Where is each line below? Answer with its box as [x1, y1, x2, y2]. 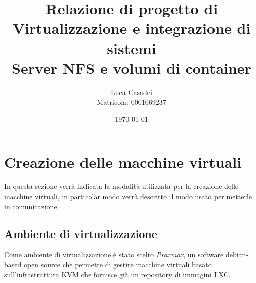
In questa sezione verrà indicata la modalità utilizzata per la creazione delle [4, 181, 239, 192]
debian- [225, 249, 249, 260]
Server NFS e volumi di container [12, 57, 251, 78]
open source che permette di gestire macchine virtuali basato [23, 259, 212, 269]
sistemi [107, 37, 156, 58]
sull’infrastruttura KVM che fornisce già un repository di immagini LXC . [4, 269, 231, 279]
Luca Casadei [111, 86, 152, 97]
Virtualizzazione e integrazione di [12, 18, 251, 38]
